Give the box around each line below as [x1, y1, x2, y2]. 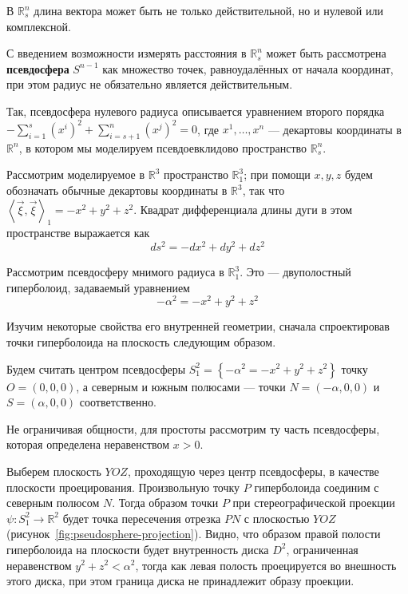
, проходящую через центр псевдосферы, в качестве [127, 462, 379, 479]
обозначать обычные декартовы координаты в [6, 182, 228, 199]
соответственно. [79, 394, 156, 410]
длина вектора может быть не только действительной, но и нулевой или [34, 2, 383, 18]
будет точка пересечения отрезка [62, 509, 221, 526]
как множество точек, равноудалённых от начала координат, [102, 60, 394, 77]
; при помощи [244, 166, 311, 183]
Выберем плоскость [6, 462, 101, 479]
